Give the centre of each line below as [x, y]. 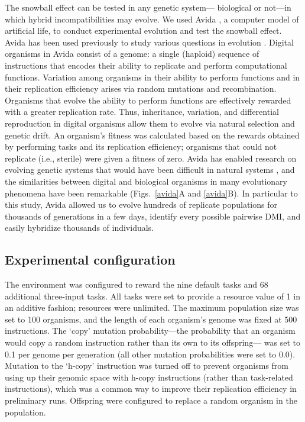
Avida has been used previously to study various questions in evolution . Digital [149, 42]
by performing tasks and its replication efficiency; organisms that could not [141, 146]
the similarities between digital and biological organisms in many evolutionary [146, 181]
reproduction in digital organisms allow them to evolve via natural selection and [150, 123]
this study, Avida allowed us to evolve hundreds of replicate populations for [141, 204]
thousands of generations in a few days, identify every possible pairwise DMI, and [153, 216]
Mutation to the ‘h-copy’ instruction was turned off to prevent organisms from [147, 365]
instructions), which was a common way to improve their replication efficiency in [151, 389]
